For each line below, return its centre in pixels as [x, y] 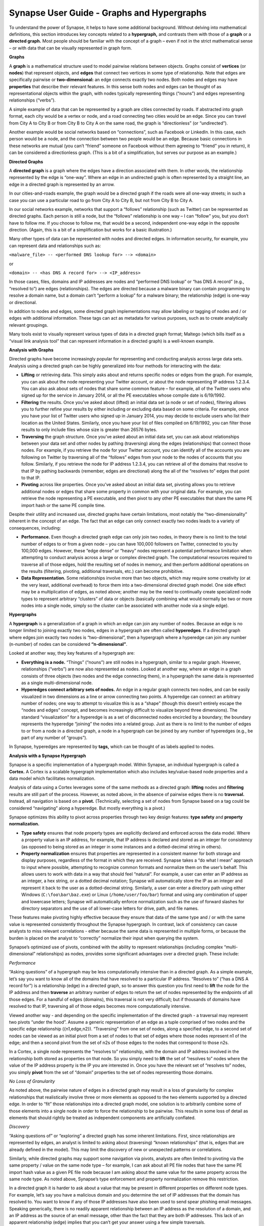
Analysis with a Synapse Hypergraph [48, 756]
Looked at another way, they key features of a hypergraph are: [72, 653]
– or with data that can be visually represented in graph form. [70, 48]
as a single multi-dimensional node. [57, 683]
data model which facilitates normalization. [52, 778]
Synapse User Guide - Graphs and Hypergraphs [108, 13]
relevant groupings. [29, 325]
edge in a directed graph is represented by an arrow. [62, 184]
